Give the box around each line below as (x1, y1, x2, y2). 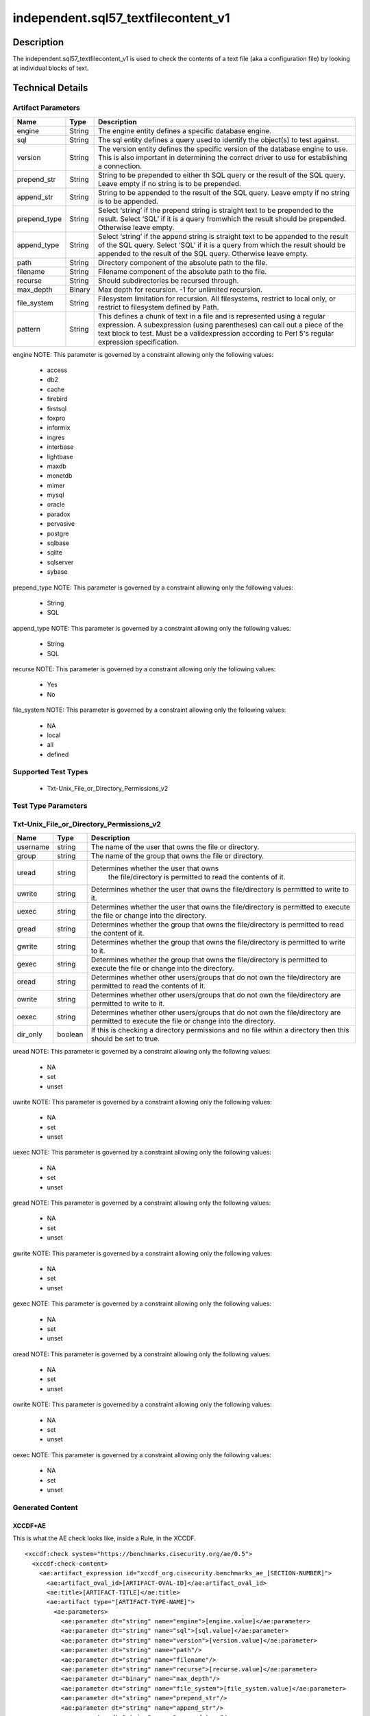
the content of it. (90, 929, 145, 938)
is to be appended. (97, 196, 159, 206)
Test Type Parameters (12, 801, 88, 811)
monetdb (47, 472, 73, 480)
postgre (47, 529, 69, 537)
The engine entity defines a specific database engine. (97, 126, 272, 135)
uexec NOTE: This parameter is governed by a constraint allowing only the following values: (12, 1148, 272, 1157)
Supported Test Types (12, 767, 88, 777)
